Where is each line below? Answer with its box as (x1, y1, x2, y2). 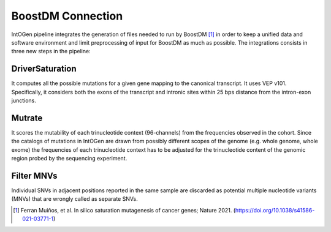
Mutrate (11, 113, 43, 123)
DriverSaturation (11, 64, 77, 74)
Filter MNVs (11, 170, 58, 181)
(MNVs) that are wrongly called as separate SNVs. (11, 195, 138, 203)
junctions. (11, 97, 36, 104)
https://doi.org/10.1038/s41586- (235, 206, 315, 214)
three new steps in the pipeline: (11, 48, 91, 55)
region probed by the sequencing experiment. (11, 155, 127, 162)
